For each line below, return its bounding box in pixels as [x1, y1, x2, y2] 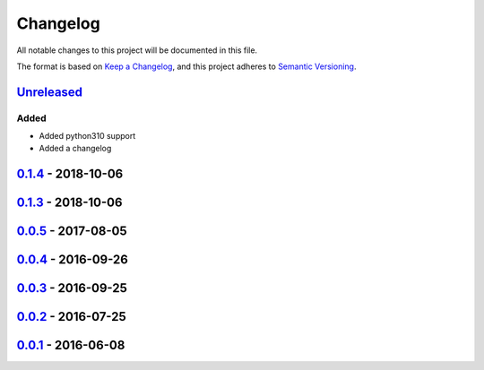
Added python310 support [39, 131, 136, 142]
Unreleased [16, 84, 83, 99]
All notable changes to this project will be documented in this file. [16, 45, 258, 56]
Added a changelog [39, 143, 112, 154]
